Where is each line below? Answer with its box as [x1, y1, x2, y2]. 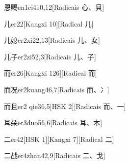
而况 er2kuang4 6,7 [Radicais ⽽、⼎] [4, 84, 109, 94]
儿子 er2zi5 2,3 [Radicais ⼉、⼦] [4, 51, 96, 61]
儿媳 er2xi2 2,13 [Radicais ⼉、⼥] [4, 35, 100, 45]
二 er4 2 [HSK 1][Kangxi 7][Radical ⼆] [4, 134, 114, 144]
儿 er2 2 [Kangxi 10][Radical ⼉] [4, 18, 94, 28]
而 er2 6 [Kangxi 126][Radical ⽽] [4, 68, 97, 78]
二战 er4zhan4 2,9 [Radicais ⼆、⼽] [4, 150, 105, 161]
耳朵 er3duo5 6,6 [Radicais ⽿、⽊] [4, 117, 103, 128]
